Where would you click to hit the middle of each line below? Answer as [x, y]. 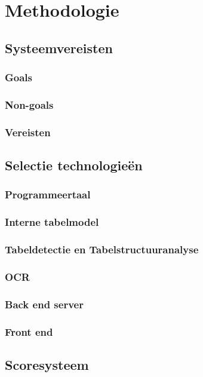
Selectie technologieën [74, 165]
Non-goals [29, 104]
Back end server [44, 304]
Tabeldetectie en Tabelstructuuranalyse [102, 249]
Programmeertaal [48, 194]
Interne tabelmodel [52, 222]
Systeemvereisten [59, 47]
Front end [29, 331]
